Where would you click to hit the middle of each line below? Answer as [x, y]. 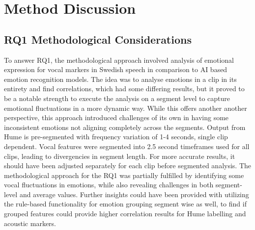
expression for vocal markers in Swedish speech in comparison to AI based [116, 69]
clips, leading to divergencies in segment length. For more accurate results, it [120, 156]
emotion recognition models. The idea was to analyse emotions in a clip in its [120, 79]
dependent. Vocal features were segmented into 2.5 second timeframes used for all [127, 146]
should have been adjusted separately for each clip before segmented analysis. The [128, 166]
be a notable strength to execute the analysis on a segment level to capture [117, 98]
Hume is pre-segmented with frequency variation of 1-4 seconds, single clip [116, 137]
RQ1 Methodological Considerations [98, 39]
